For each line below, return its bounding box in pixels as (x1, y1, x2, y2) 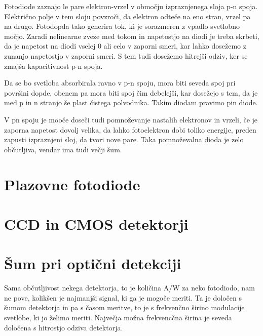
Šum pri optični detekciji (4, 253, 181, 274)
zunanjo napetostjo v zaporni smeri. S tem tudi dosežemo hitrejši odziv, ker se (4, 50, 248, 61)
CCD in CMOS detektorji (4, 213, 189, 234)
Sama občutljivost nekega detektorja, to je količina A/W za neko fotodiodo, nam (4, 282, 255, 293)
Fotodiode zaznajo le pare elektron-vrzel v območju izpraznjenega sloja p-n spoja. (4, 1, 258, 11)
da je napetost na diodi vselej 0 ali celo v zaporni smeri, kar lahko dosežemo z (4, 40, 246, 51)
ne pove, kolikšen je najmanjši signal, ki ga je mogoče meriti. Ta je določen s (4, 292, 242, 303)
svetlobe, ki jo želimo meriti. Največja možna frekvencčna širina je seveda (4, 312, 232, 322)
